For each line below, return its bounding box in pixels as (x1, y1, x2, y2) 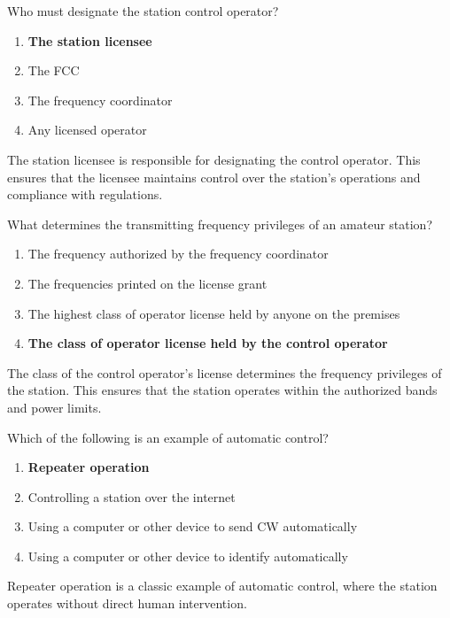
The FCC (27, 61, 80, 80)
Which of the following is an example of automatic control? (7, 428, 329, 446)
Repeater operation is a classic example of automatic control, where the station (7, 576, 438, 595)
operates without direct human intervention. (7, 594, 247, 613)
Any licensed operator (27, 120, 147, 139)
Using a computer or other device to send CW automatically (27, 517, 358, 536)
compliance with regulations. (7, 185, 163, 204)
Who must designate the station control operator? (7, 2, 279, 19)
